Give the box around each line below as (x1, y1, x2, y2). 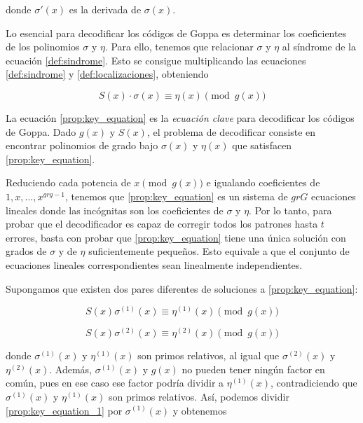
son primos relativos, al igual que (137, 348, 280, 363)
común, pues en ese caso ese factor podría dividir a (6, 375, 224, 390)
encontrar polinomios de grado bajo (6, 138, 158, 153)
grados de (6, 244, 47, 258)
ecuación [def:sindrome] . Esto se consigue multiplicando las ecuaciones (6, 53, 306, 67)
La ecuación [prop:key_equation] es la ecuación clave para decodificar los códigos (6, 110, 355, 125)
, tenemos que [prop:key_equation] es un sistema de (65, 188, 288, 203)
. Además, (49, 361, 92, 376)
